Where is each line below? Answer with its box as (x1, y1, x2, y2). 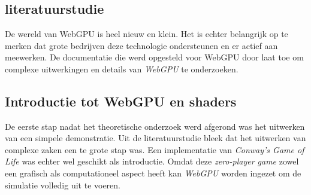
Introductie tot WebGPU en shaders (5, 92, 237, 110)
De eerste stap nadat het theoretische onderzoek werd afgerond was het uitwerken (5, 120, 305, 132)
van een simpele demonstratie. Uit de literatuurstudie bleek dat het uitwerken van (5, 132, 306, 144)
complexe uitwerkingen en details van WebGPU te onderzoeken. (5, 62, 238, 75)
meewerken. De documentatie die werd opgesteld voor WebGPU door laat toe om (5, 51, 304, 63)
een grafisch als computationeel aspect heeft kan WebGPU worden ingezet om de (5, 166, 301, 179)
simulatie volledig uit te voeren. (5, 178, 121, 191)
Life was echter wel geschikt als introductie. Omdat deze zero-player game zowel (5, 155, 299, 167)
